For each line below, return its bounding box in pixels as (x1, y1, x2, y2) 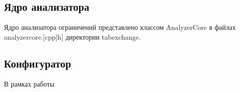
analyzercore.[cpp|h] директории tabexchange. (4, 31, 141, 42)
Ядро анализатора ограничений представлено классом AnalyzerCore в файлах (4, 22, 236, 32)
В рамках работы (4, 78, 55, 89)
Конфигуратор (4, 55, 72, 70)
